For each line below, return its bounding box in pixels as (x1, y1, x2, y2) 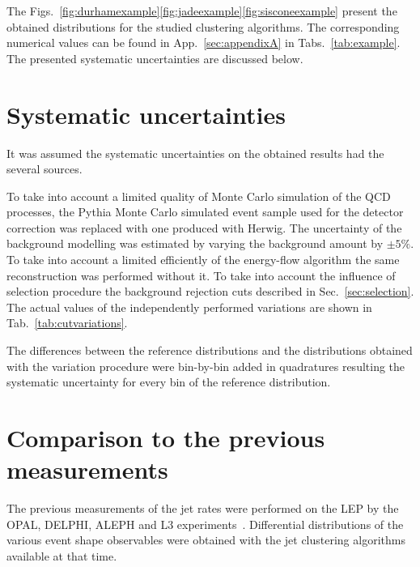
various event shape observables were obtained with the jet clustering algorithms (6, 531, 405, 548)
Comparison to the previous (6, 421, 325, 454)
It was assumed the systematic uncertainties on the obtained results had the (6, 144, 384, 161)
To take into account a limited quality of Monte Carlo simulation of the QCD (6, 187, 391, 204)
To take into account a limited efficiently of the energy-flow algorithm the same (6, 251, 400, 268)
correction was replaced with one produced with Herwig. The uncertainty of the (6, 219, 402, 236)
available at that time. (6, 547, 117, 564)
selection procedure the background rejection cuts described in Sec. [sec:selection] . (6, 283, 414, 300)
